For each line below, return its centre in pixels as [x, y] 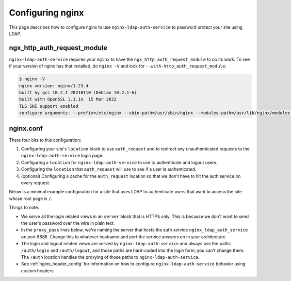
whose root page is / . [31, 198]
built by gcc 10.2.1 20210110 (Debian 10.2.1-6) [78, 92]
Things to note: [24, 207]
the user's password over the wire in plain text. [68, 223]
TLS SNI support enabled [49, 106]
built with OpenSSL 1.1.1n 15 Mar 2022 [68, 99]
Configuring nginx [47, 13]
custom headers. [38, 271]
